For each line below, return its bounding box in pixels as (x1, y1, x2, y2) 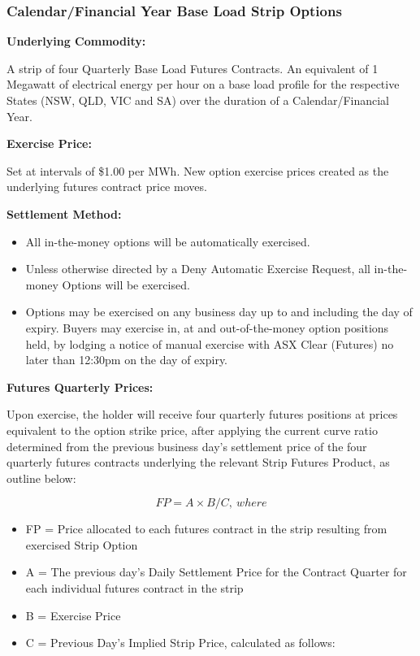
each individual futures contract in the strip (25, 580, 244, 597)
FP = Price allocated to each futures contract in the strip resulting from (25, 520, 388, 537)
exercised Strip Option (25, 536, 138, 553)
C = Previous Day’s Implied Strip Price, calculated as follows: (25, 634, 336, 651)
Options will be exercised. (62, 276, 190, 293)
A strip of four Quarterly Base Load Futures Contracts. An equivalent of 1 (6, 59, 379, 76)
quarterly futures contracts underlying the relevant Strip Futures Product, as (6, 454, 390, 471)
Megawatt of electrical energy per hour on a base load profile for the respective (6, 76, 400, 93)
